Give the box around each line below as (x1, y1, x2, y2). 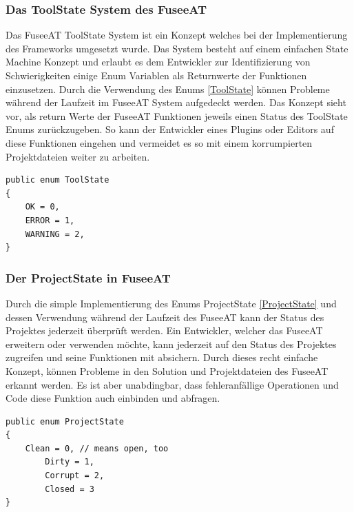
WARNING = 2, (25, 229, 85, 239)
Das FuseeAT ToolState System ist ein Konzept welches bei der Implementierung (6, 28, 348, 42)
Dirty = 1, (45, 457, 94, 467)
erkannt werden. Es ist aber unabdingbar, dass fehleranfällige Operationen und (6, 377, 339, 391)
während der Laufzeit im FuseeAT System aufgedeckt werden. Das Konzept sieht (6, 95, 346, 110)
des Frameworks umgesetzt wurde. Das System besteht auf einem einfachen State (6, 41, 348, 55)
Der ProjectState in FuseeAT (6, 269, 171, 286)
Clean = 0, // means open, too (25, 443, 169, 453)
